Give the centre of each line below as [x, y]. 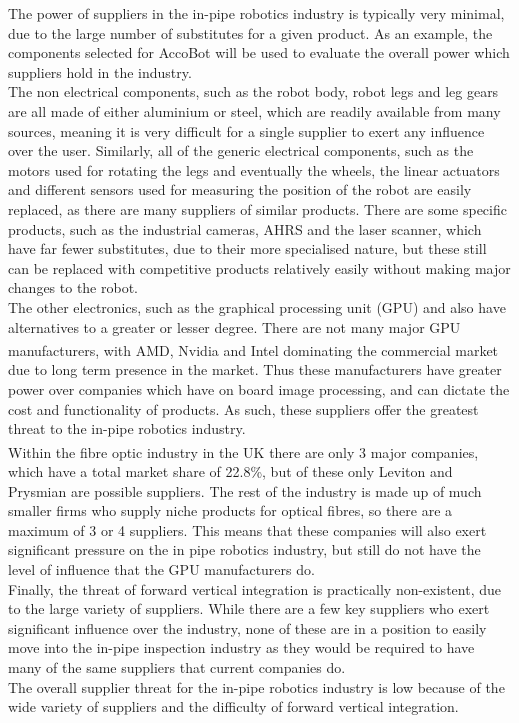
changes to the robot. [73, 287]
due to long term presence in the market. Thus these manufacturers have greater [255, 369]
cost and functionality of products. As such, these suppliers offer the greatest [243, 408]
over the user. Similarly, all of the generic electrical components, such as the [241, 150]
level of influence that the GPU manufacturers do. [161, 568]
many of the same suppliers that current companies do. [177, 666]
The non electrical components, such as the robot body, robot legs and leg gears [253, 91]
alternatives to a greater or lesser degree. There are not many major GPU [234, 326]
